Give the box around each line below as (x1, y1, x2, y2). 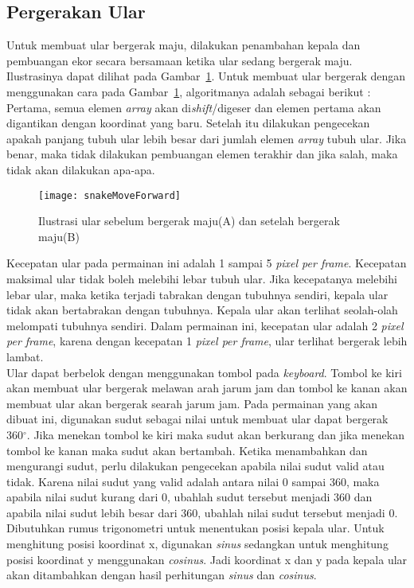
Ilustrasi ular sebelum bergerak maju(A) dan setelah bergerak (38, 212, 340, 229)
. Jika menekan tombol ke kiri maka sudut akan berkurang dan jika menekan (26, 426, 404, 442)
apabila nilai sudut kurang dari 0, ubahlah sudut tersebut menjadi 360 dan (6, 489, 373, 505)
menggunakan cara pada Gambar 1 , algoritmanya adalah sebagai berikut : (6, 83, 371, 99)
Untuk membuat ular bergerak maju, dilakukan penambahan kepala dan (6, 37, 361, 53)
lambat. (6, 348, 44, 364)
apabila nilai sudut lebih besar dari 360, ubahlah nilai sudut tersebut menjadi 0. (6, 504, 398, 520)
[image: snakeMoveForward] (38, 189, 181, 201)
